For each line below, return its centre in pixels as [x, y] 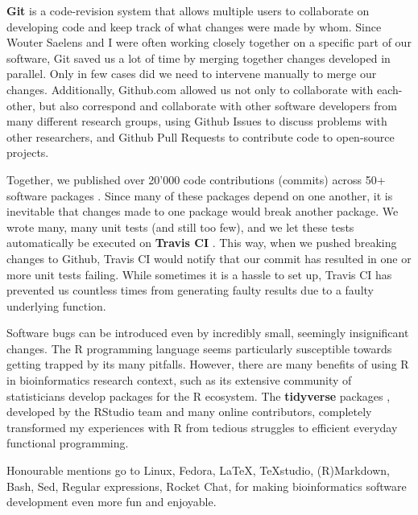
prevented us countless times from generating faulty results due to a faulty [190, 290]
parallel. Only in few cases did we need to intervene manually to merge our [192, 74]
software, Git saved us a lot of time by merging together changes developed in [199, 58]
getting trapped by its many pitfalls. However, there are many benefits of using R [208, 364]
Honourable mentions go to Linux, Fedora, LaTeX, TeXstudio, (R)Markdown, [198, 470]
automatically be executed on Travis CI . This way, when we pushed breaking [202, 243]
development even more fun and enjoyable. [112, 502]
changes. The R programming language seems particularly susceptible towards [199, 348]
